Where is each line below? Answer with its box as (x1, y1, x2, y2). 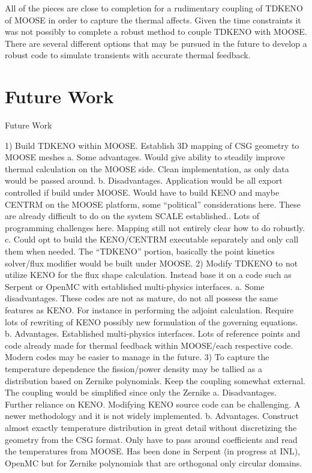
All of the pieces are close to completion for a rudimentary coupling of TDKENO (5, 2, 303, 14)
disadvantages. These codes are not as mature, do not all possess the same (5, 292, 278, 304)
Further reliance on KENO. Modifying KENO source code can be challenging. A (5, 397, 301, 410)
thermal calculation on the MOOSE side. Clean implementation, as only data (5, 162, 289, 175)
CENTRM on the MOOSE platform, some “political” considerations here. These (5, 197, 301, 210)
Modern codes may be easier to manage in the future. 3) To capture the (5, 351, 269, 363)
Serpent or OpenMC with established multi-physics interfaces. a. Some (5, 280, 265, 292)
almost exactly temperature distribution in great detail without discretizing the (5, 421, 297, 433)
